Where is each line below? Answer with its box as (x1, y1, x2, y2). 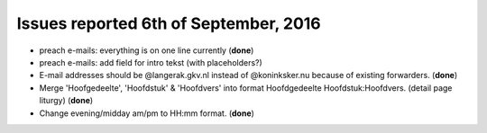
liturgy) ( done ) (39, 95, 94, 106)
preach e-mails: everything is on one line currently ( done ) (39, 45, 254, 56)
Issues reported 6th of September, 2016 (16, 13, 322, 33)
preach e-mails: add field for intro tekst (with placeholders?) (39, 57, 263, 67)
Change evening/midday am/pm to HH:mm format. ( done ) (39, 108, 254, 119)
